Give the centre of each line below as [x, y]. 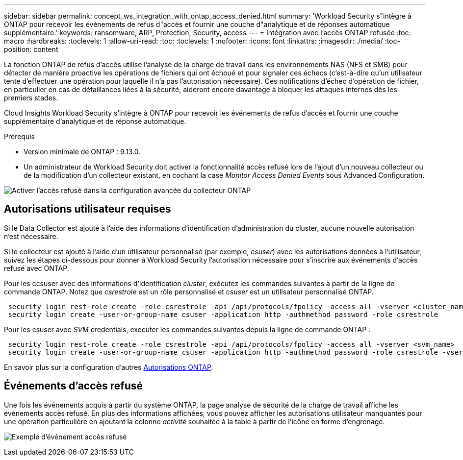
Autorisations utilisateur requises [88, 209]
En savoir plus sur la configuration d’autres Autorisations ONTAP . [109, 367]
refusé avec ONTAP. [37, 268]
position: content [31, 49]
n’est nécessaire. [31, 236]
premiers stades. [31, 98]
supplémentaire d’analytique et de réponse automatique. [95, 121]
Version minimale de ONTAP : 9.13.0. [82, 152]
